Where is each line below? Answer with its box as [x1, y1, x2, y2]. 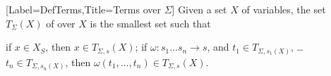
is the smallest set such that [90, 15, 211, 30]
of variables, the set [241, 2, 326, 16]
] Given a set [171, 2, 227, 16]
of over [46, 15, 76, 30]
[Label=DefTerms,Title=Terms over [6, 2, 161, 16]
